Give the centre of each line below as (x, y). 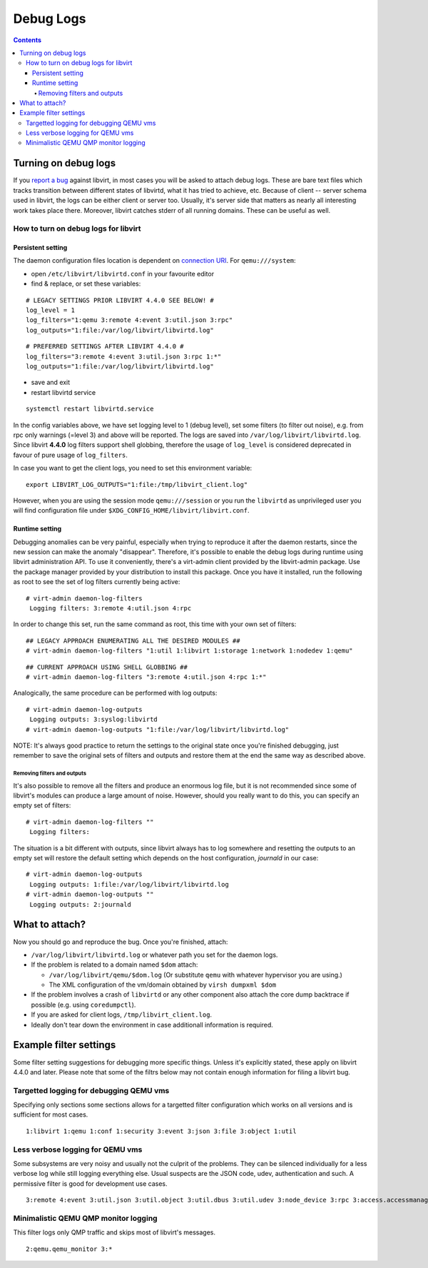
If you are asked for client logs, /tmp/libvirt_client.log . (122, 1015)
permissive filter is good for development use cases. (90, 1183)
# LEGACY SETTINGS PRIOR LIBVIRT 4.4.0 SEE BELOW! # (120, 300)
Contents (27, 40)
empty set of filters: (42, 805)
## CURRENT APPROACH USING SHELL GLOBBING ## (107, 667)
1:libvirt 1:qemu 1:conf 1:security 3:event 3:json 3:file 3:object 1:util (161, 1131)
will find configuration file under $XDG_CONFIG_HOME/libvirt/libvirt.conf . (131, 510)
